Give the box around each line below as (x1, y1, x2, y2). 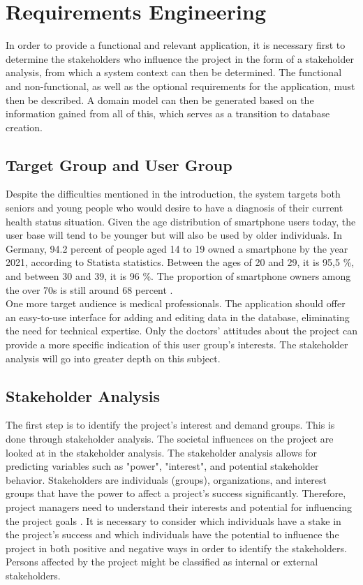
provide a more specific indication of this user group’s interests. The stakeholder (6, 337, 348, 352)
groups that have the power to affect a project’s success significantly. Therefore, (6, 486, 346, 501)
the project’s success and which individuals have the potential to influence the (6, 527, 339, 542)
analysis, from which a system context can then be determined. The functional (6, 65, 342, 80)
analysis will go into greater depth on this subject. (6, 350, 221, 365)
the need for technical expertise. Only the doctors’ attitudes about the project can (6, 323, 358, 338)
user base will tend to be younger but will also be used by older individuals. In (6, 228, 342, 242)
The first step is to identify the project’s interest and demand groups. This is (6, 417, 335, 432)
